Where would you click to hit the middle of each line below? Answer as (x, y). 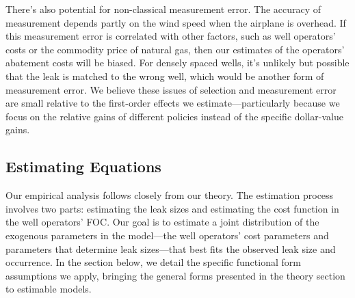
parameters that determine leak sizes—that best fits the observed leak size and (171, 248)
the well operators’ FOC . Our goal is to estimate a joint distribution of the (162, 222)
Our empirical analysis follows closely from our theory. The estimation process (170, 195)
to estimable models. (49, 289)
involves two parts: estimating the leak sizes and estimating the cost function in (172, 208)
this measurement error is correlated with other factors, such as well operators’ (171, 36)
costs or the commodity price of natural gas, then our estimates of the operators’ (175, 49)
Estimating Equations (83, 166)
